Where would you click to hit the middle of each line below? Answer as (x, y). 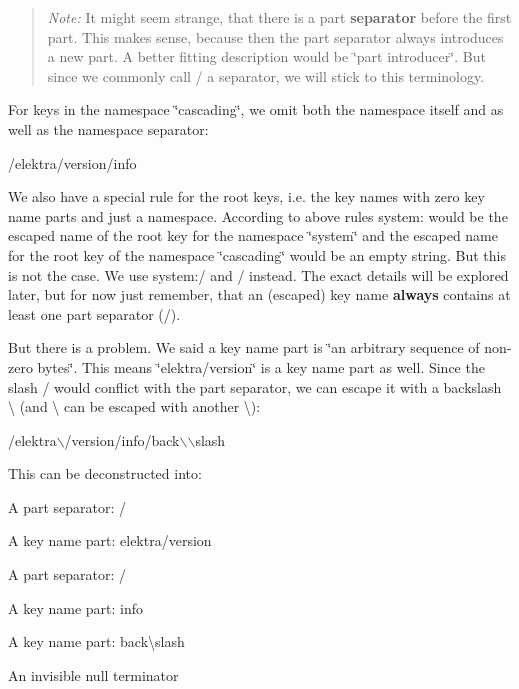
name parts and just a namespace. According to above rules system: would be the (258, 215)
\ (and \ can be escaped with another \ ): (134, 406)
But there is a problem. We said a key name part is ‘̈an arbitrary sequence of (244, 347)
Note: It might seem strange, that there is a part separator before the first (279, 17)
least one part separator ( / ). (94, 313)
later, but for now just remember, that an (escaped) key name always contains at (259, 294)
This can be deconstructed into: (105, 473)
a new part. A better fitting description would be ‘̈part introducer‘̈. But (266, 56)
